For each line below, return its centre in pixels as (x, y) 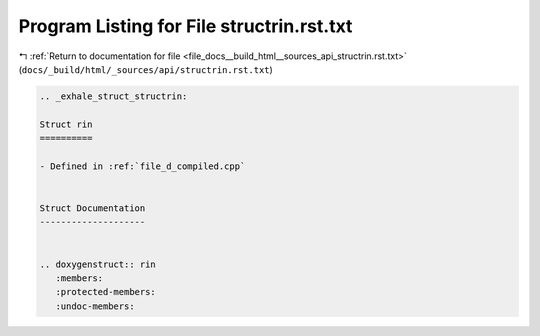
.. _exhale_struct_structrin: (113, 96)
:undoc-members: (95, 306)
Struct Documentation (92, 208)
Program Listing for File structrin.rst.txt (185, 26)
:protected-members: (106, 292)
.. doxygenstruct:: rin (98, 264)
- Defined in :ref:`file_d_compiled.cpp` (142, 166)
